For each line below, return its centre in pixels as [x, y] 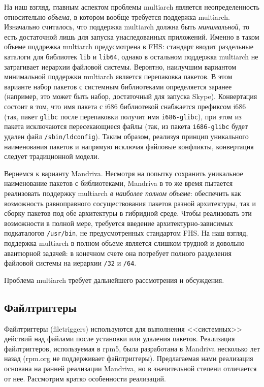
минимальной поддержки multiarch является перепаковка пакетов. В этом [118, 76]
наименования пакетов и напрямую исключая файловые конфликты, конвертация [129, 146]
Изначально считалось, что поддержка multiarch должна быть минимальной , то [127, 27]
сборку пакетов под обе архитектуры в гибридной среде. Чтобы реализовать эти [128, 213]
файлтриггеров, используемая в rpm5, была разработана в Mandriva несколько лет [132, 348]
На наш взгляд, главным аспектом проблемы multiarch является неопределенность [132, 7]
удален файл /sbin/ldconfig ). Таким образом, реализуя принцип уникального [126, 136]
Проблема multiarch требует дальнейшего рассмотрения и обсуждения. [114, 280]
